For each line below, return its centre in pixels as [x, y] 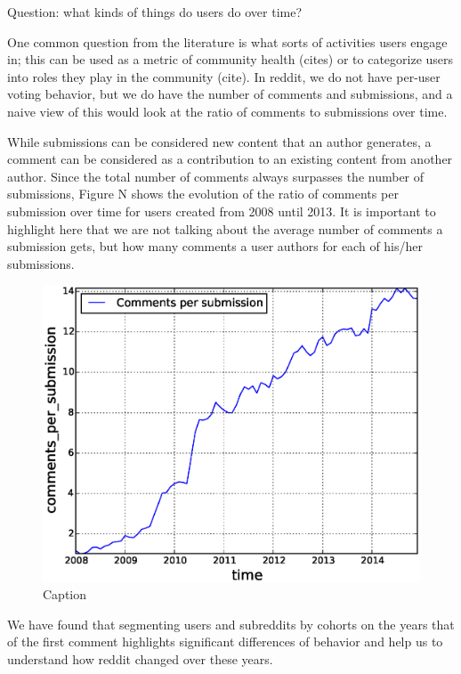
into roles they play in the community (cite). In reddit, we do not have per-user [224, 76]
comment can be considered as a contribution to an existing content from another [230, 159]
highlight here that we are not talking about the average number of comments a [225, 228]
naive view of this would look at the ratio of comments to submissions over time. [227, 111]
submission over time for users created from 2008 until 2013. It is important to [222, 211]
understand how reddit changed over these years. [140, 658]
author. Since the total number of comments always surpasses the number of [216, 176]
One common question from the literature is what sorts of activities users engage [227, 41]
